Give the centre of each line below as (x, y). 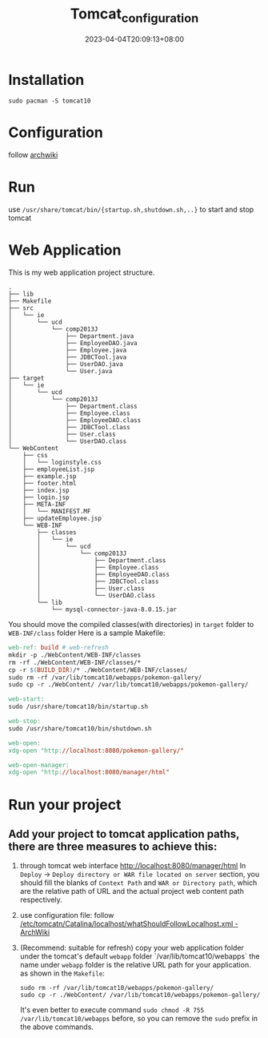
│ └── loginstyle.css (62, 463)
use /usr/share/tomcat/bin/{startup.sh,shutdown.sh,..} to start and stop (131, 210)
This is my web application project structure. (82, 272)
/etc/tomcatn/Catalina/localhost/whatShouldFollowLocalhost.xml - (129, 924)
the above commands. (57, 1027)
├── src (21, 308)
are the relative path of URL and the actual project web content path (132, 891)
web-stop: (25, 722)
